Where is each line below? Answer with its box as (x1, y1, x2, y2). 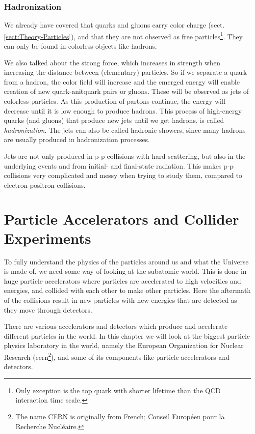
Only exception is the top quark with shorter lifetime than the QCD (15, 385, 221, 395)
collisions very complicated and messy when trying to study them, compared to (4, 170, 242, 180)
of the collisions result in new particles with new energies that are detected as (4, 295, 237, 305)
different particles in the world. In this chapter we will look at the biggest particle (4, 330, 250, 341)
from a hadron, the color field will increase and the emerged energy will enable (4, 76, 240, 87)
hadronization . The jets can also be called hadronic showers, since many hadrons (4, 124, 246, 135)
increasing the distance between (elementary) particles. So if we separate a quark (4, 67, 247, 77)
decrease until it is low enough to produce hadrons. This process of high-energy (4, 105, 242, 116)
